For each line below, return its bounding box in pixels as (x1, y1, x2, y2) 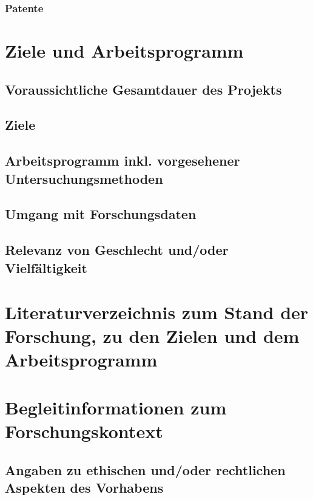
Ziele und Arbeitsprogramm (5, 38, 244, 63)
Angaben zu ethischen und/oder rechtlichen (5, 460, 286, 479)
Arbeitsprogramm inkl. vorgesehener (5, 151, 240, 170)
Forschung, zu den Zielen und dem (5, 323, 300, 348)
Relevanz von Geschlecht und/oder (5, 240, 229, 259)
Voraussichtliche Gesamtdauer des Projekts (5, 79, 282, 98)
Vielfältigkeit (5, 258, 87, 277)
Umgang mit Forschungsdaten (5, 204, 197, 223)
